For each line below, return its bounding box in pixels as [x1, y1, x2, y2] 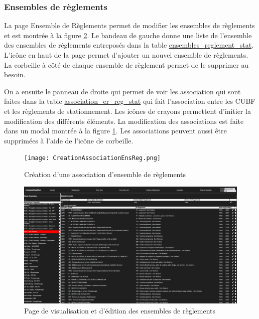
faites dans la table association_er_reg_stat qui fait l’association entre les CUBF [4, 96, 255, 106]
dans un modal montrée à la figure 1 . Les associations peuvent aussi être [4, 125, 227, 136]
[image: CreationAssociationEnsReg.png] [24, 154, 161, 162]
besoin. [4, 69, 26, 80]
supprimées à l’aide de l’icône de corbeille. [4, 135, 134, 145]
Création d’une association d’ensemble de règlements [24, 169, 186, 179]
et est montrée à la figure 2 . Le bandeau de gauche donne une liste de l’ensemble [4, 30, 252, 40]
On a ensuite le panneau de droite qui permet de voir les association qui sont [4, 86, 241, 96]
